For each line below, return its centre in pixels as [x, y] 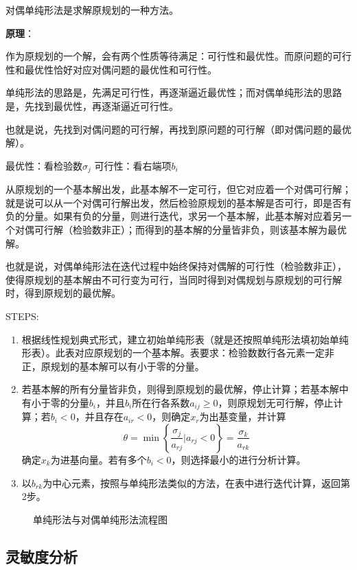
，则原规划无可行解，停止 [276, 402]
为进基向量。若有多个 [99, 459]
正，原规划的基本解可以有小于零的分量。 [113, 366]
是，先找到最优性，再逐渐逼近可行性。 [92, 105]
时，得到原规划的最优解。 [63, 293]
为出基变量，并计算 [243, 417]
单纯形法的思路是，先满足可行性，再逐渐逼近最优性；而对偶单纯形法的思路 [174, 92]
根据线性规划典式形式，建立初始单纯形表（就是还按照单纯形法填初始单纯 [185, 339]
